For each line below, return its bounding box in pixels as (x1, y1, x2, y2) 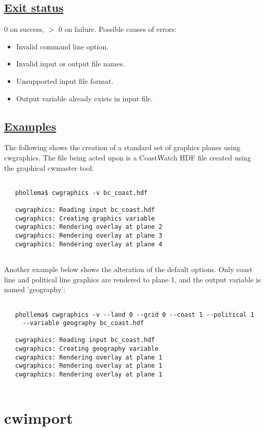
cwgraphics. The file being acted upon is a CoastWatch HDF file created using (4, 152, 251, 163)
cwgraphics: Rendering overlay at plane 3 (15, 232, 162, 240)
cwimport (4, 407, 73, 428)
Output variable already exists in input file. (16, 93, 153, 103)
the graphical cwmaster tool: (4, 162, 94, 173)
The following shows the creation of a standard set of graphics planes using (4, 142, 240, 153)
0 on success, (4, 24, 44, 34)
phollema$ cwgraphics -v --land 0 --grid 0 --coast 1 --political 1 (15, 311, 254, 318)
